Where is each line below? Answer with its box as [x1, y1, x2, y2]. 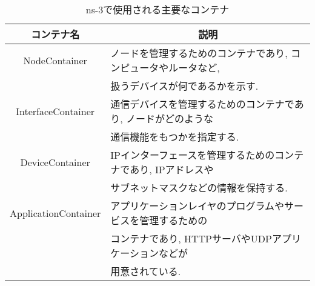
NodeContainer [23, 53, 87, 67]
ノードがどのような [126, 111, 214, 125]
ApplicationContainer [10, 205, 101, 220]
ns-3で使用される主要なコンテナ [85, 2, 230, 16]
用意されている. [110, 264, 181, 278]
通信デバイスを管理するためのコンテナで [110, 97, 294, 111]
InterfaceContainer [16, 104, 95, 118]
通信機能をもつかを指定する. [110, 130, 239, 144]
